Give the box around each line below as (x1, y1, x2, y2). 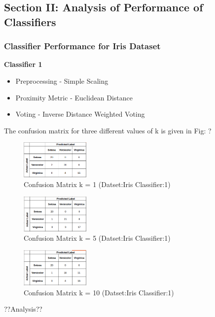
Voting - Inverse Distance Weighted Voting (15, 109, 145, 119)
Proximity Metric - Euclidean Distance (15, 92, 133, 102)
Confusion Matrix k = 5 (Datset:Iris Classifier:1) (24, 233, 171, 243)
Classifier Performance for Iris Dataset (4, 40, 161, 52)
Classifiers (4, 14, 56, 29)
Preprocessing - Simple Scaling (15, 75, 108, 86)
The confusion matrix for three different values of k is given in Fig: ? (4, 125, 212, 135)
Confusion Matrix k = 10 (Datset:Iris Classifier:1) (24, 287, 174, 297)
